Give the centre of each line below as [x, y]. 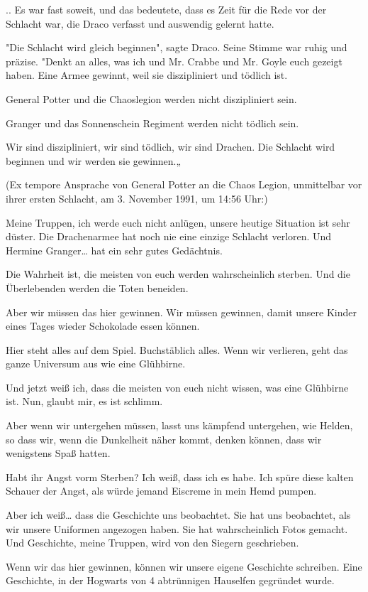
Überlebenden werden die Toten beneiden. [97, 287]
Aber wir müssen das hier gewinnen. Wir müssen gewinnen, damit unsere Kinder [181, 312]
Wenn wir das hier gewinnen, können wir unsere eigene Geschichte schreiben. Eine [184, 566]
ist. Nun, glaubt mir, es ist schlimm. [84, 401]
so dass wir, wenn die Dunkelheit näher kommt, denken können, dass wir [164, 439]
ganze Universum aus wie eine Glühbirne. [96, 364]
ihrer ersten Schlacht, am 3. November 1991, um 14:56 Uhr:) [137, 198]
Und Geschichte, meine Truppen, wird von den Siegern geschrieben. [152, 543]
